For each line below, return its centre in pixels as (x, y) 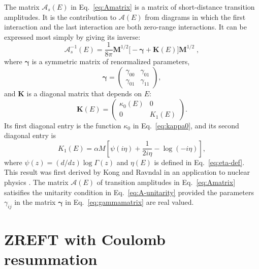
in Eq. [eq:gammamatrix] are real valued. (129, 202)
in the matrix (35, 202)
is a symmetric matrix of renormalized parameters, (111, 61)
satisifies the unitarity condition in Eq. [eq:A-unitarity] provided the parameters (129, 192)
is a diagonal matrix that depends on (84, 93)
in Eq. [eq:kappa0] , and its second (186, 125)
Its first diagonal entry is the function (63, 125)
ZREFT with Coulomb (85, 239)
